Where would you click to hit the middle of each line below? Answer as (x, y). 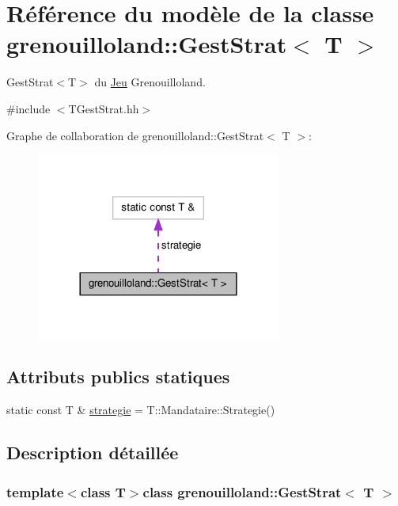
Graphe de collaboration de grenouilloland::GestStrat (135, 135)
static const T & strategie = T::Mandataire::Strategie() (141, 410)
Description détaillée (93, 453)
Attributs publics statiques (118, 377)
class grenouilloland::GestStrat (242, 491)
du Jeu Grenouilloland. (150, 82)
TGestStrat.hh (104, 108)
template (35, 491)
